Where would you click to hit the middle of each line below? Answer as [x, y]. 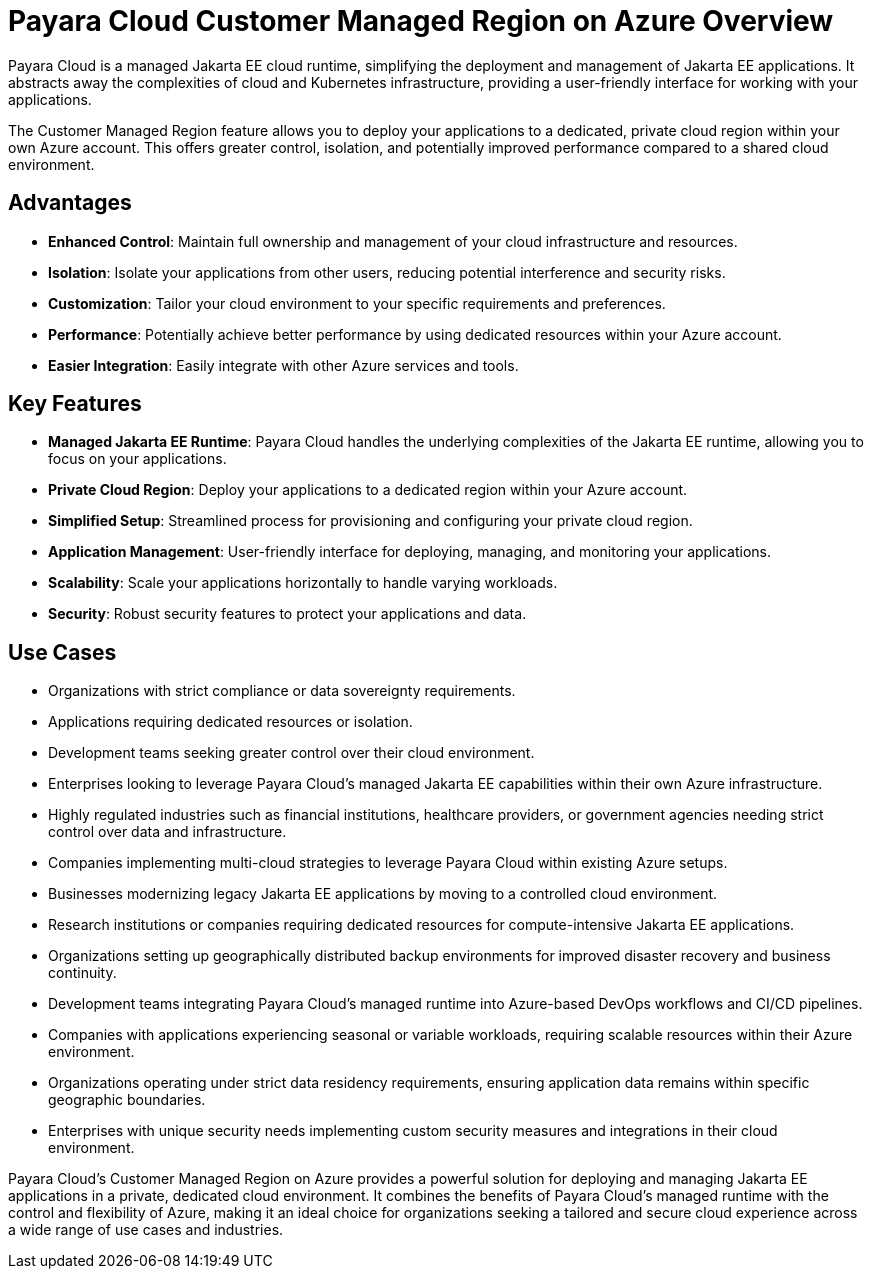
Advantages [70, 203]
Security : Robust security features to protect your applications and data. [287, 614]
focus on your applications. [137, 459]
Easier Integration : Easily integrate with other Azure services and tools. [283, 365]
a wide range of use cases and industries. [146, 1230]
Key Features [75, 404]
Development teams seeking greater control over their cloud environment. [291, 753]
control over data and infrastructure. [167, 832]
